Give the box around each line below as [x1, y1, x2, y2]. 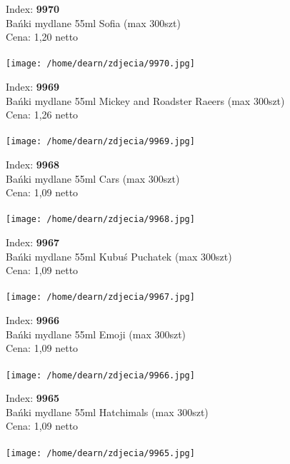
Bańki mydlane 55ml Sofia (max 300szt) [6, 15, 181, 30]
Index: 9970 [6, 1, 59, 16]
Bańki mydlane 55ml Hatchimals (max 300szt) [6, 404, 209, 419]
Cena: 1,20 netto [6, 29, 79, 44]
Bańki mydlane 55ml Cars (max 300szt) [6, 171, 180, 186]
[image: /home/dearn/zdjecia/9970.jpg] [6, 59, 195, 69]
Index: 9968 [6, 157, 59, 172]
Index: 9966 [6, 313, 59, 328]
